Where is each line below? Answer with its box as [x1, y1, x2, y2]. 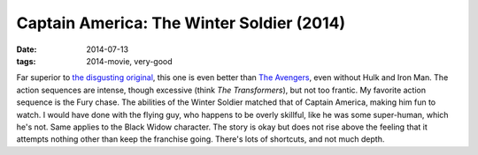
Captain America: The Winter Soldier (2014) [16, 13, 346, 33]
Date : [16, 44, 37, 55]
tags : [16, 55, 36, 66]
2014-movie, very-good [86, 55, 173, 66]
